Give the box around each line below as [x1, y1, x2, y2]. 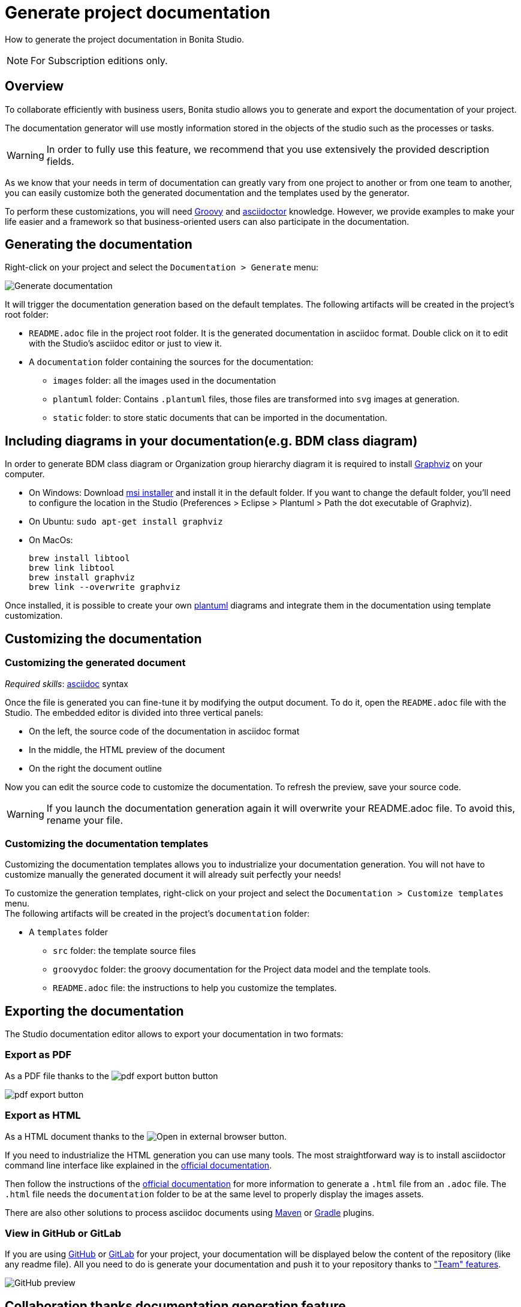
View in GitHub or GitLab [5, 1227, 122, 1239]
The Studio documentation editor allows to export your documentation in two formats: [5, 1029, 344, 1040]
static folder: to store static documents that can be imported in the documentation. [53, 412, 387, 423]
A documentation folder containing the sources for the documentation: [29, 357, 314, 368]
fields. [46, 155, 74, 167]
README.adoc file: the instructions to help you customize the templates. [53, 983, 337, 993]
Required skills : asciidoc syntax [5, 678, 128, 689]
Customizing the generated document [5, 656, 186, 669]
